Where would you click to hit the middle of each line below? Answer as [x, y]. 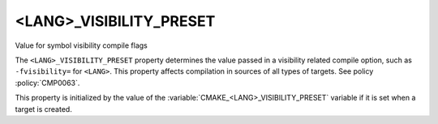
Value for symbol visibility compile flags [81, 45]
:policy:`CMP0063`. [47, 83]
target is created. [43, 109]
